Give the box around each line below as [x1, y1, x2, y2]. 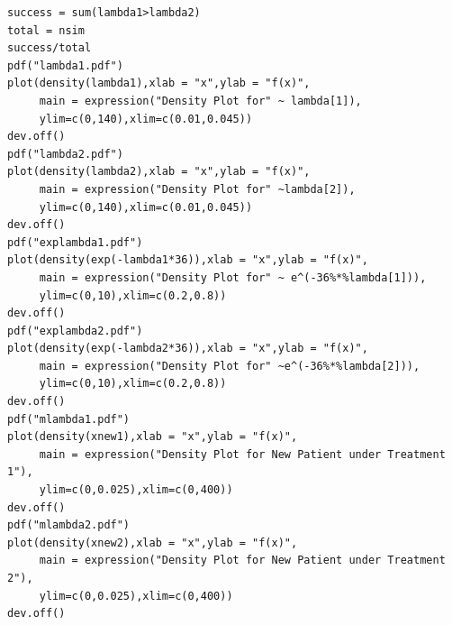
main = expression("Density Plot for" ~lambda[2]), [39, 182, 356, 196]
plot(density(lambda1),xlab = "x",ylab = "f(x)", [7, 77, 311, 90]
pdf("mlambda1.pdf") [7, 412, 131, 426]
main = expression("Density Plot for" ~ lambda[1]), [39, 94, 362, 107]
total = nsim [7, 23, 85, 37]
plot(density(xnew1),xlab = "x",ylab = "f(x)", [7, 430, 298, 444]
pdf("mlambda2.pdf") [7, 519, 131, 532]
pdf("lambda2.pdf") [7, 147, 123, 161]
